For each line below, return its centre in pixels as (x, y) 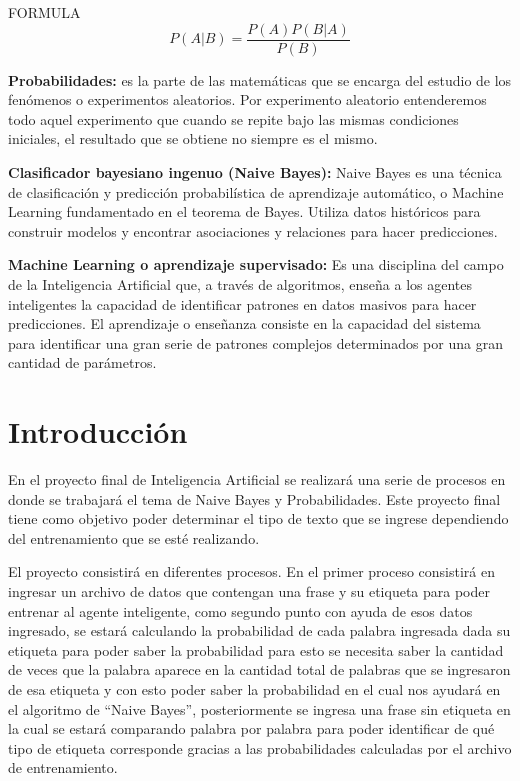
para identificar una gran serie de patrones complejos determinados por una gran (255, 342)
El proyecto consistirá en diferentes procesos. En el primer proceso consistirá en (252, 571)
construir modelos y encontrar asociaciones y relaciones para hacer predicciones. (253, 230)
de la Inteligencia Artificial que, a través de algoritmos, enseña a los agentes (240, 284)
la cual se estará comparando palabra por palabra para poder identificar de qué (251, 728)
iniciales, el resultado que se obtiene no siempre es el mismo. (193, 138)
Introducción (98, 431)
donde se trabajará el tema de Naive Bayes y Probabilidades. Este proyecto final (254, 498)
